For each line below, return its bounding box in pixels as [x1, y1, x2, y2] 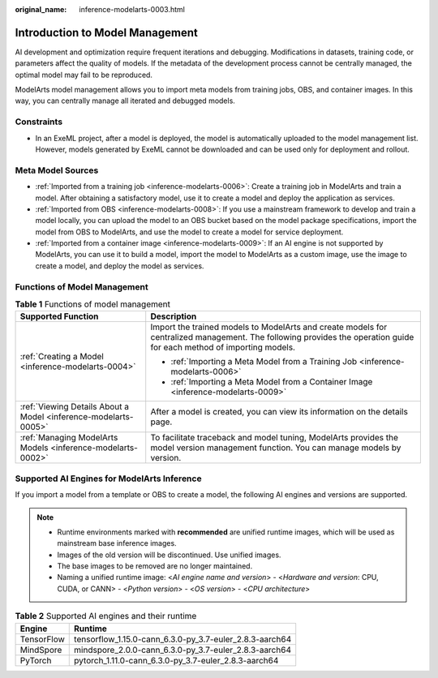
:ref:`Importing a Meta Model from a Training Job [170, 356, 358, 367]
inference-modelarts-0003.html [79, 5, 186, 14]
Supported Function [19, 311, 99, 322]
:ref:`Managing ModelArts [19, 432, 118, 444]
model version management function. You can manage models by [150, 442, 401, 453]
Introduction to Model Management [15, 25, 198, 40]
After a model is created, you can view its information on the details [150, 406, 409, 418]
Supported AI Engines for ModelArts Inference [15, 473, 202, 484]
